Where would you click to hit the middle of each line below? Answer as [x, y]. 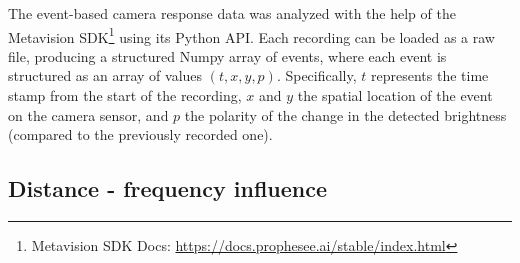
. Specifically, [316, 75]
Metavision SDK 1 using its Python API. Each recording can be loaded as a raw [251, 35]
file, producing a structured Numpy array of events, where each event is [227, 55]
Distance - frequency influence [168, 188]
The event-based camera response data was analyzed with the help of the [232, 13]
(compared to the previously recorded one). [140, 134]
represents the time [430, 75]
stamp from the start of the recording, [125, 95]
